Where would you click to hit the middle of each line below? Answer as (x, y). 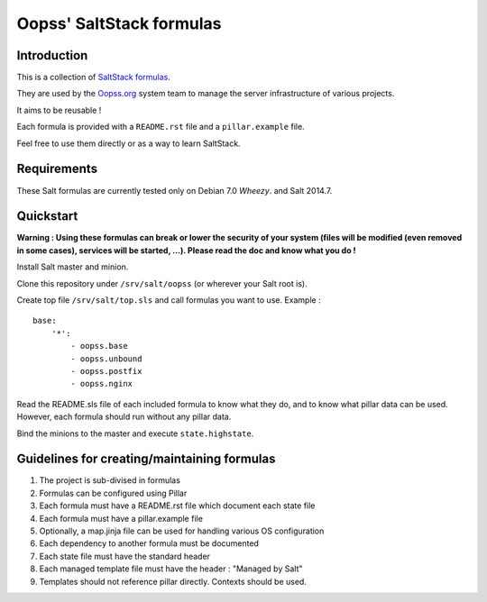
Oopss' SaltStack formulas (119, 23)
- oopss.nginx (102, 384)
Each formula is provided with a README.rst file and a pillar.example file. (161, 127)
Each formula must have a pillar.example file (121, 518)
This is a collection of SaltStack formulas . (94, 78)
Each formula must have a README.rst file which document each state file (177, 506)
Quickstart (47, 216)
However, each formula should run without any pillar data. (124, 417)
